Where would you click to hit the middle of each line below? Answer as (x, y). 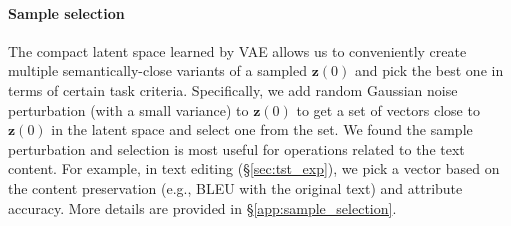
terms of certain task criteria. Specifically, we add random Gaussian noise (233, 89)
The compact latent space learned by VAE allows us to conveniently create (237, 50)
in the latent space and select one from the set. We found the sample (262, 129)
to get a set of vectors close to (388, 109)
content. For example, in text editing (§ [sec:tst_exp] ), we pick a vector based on (254, 168)
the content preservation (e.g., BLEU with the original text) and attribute (235, 187)
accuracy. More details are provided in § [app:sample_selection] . (202, 207)
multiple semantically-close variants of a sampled (157, 70)
